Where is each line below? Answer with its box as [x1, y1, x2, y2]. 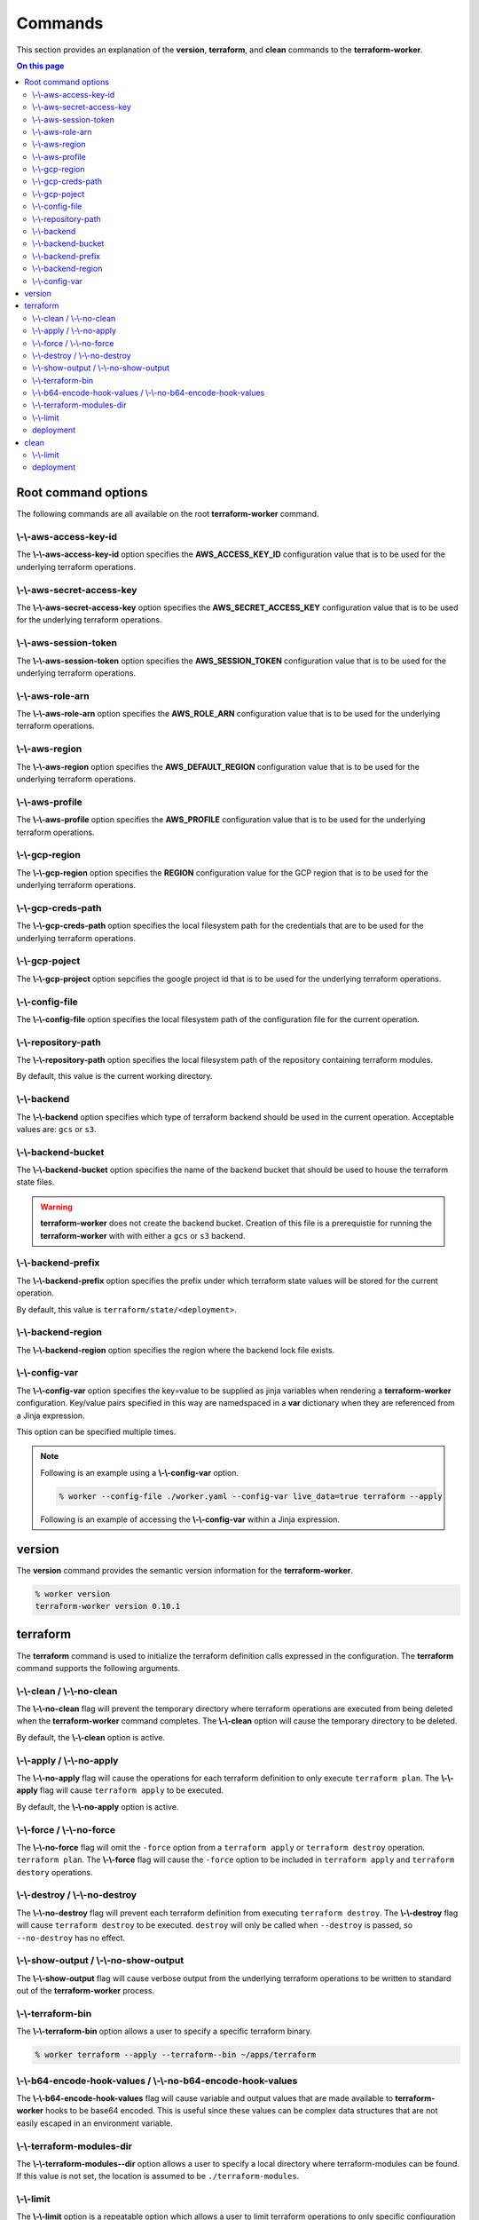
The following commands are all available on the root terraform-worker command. [16, 509, 319, 519]
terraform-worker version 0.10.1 [35, 1601, 181, 1612]
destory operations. [16, 1867, 93, 1877]
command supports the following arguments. [16, 1662, 181, 1673]
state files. [16, 1177, 55, 1187]
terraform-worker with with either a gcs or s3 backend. [40, 1230, 246, 1241]
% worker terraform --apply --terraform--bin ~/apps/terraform [35, 2050, 317, 2060]
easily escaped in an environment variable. [16, 2118, 173, 2129]
